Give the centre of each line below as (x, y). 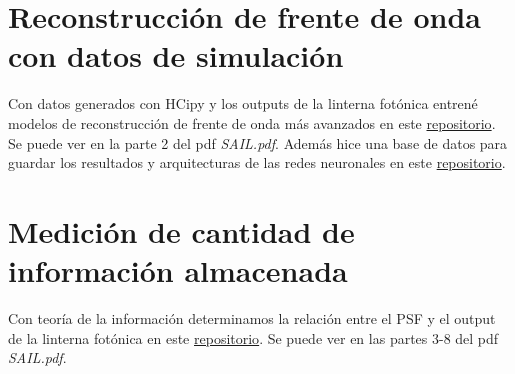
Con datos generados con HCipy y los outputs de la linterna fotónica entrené (243, 103)
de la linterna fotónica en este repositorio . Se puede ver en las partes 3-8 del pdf (253, 337)
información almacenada (178, 270)
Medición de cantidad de (181, 230)
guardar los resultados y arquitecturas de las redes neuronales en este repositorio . (257, 162)
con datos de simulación (176, 55)
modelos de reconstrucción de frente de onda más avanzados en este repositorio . (252, 122)
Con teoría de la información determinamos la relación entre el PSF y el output (252, 318)
